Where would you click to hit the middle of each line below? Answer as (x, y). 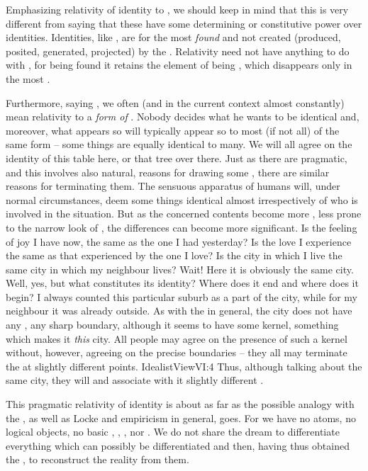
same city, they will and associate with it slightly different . (135, 380)
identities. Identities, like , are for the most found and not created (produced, (173, 37)
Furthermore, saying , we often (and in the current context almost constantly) (175, 102)
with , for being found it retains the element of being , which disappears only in (179, 65)
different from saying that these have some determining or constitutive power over (184, 23)
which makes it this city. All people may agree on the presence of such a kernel (177, 338)
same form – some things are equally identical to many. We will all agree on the (179, 144)
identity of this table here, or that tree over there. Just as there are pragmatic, (177, 158)
